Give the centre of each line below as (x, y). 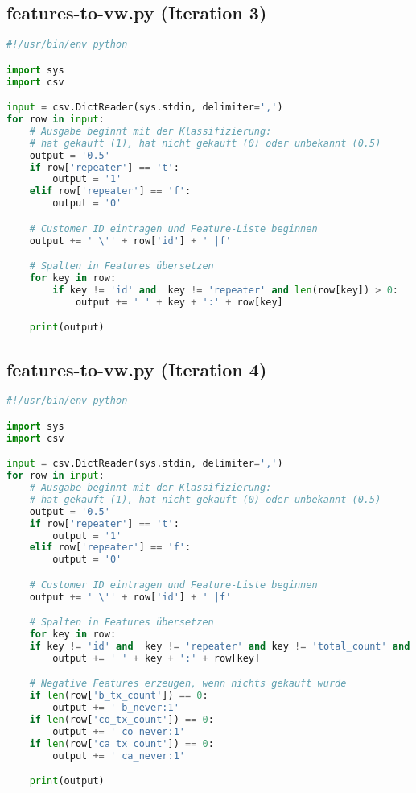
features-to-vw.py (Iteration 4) (137, 369)
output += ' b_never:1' (116, 708)
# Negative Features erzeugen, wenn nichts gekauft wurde (188, 684)
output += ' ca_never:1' (119, 756)
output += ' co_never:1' (119, 731)
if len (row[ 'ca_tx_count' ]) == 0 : (122, 743)
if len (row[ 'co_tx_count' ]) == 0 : (122, 719)
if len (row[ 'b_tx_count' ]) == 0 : (119, 696)
